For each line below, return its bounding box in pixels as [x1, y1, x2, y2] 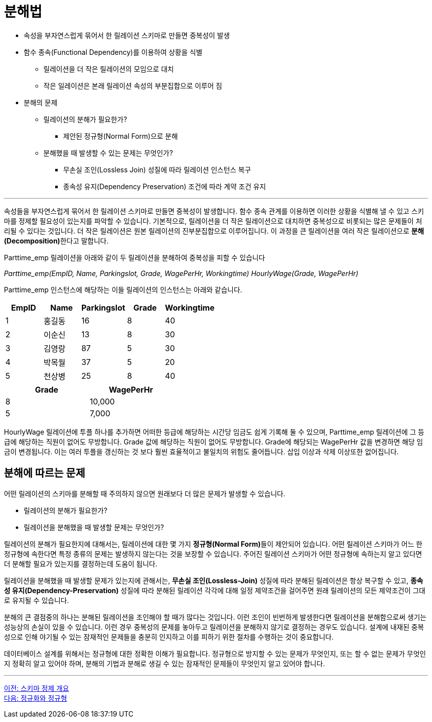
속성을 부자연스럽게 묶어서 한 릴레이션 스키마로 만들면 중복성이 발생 [24, 31, 230, 40]
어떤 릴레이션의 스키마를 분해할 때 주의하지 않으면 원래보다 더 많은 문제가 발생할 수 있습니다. [4, 489, 286, 498]
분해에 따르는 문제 [4, 467, 85, 480]
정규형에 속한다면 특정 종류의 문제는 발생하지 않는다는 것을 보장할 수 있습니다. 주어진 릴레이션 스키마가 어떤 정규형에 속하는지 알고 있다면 [4, 549, 422, 558]
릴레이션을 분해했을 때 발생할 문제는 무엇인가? [24, 522, 164, 531]
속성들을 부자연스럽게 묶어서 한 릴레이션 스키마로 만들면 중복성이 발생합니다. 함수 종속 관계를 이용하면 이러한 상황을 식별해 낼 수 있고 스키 [4, 206, 424, 215]
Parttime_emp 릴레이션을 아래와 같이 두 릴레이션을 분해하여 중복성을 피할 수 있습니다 [4, 253, 265, 262]
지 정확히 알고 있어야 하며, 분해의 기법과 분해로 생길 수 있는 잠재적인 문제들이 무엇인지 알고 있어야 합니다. [4, 659, 325, 668]
